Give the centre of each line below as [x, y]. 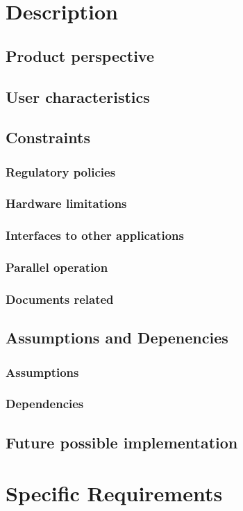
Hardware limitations [66, 203]
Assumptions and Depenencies [117, 338]
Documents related [60, 299]
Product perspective [80, 55]
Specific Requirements [114, 493]
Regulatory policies [61, 171]
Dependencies [45, 404]
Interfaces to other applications [95, 235]
